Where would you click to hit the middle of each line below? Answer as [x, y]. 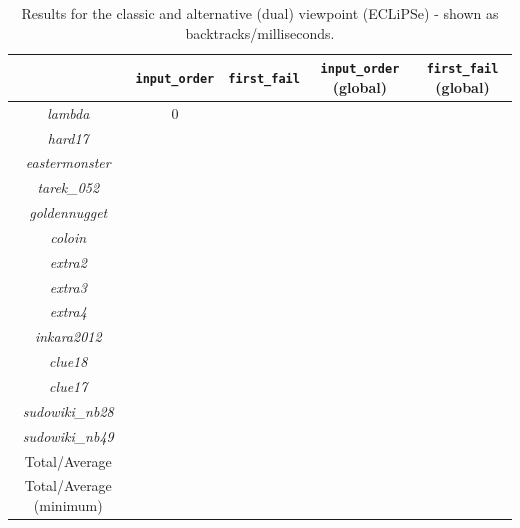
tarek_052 [68, 187]
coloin [68, 236]
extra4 [68, 311]
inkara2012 [68, 336]
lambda [68, 112]
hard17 [68, 137]
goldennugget [68, 212]
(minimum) [68, 504]
